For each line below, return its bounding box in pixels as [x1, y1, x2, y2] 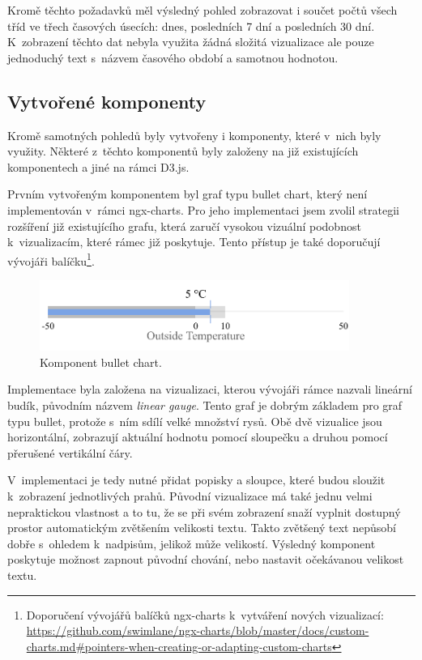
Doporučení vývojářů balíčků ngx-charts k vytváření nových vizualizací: [26, 606, 384, 623]
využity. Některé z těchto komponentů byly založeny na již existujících [7, 143, 359, 160]
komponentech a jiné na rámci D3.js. [7, 158, 190, 175]
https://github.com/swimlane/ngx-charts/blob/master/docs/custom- [26, 622, 369, 639]
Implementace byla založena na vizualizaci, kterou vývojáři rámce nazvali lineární [7, 381, 412, 398]
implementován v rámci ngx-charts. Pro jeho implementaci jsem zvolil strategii [7, 201, 399, 218]
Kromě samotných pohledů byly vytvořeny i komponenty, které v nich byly [7, 126, 382, 143]
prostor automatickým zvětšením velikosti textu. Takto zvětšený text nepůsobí [7, 519, 396, 536]
